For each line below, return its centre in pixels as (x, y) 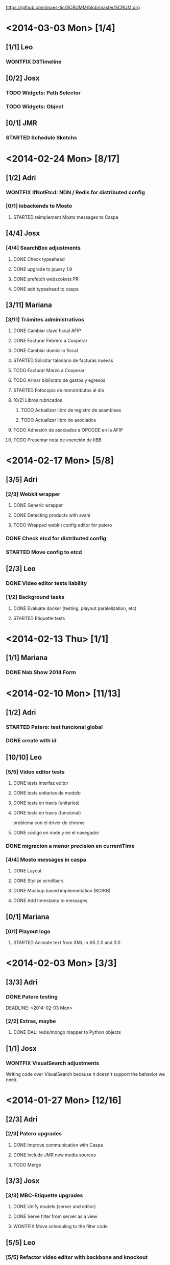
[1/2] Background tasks (35, 597)
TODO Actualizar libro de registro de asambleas (71, 410)
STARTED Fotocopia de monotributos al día (58, 390)
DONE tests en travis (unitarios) (46, 803)
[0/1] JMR (21, 123)
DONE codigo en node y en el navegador (56, 833)
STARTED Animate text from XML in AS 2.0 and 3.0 (67, 943)
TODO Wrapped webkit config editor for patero (63, 525)
